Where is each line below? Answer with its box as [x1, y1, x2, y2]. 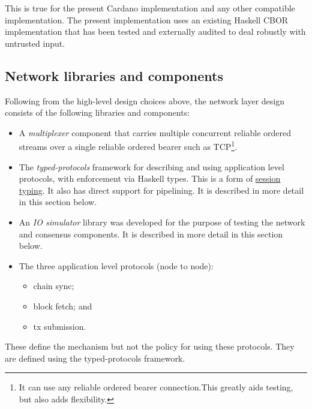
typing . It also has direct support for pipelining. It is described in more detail [19, 184, 304, 196]
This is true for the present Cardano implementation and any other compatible [5, 2, 295, 14]
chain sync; [33, 279, 74, 292]
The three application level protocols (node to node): [19, 259, 214, 272]
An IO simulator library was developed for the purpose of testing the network [19, 215, 305, 228]
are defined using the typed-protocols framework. [5, 351, 185, 364]
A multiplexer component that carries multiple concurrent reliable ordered [19, 126, 292, 139]
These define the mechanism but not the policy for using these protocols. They [5, 340, 295, 353]
